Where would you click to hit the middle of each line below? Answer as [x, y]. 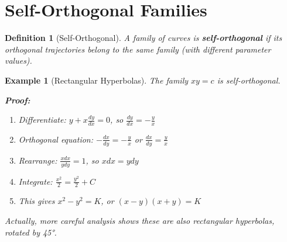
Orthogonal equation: [56, 139]
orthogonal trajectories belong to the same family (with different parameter [138, 49]
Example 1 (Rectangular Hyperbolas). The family [97, 80]
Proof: [18, 100]
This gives [37, 201]
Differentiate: [42, 120]
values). [18, 61]
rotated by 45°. [31, 232]
